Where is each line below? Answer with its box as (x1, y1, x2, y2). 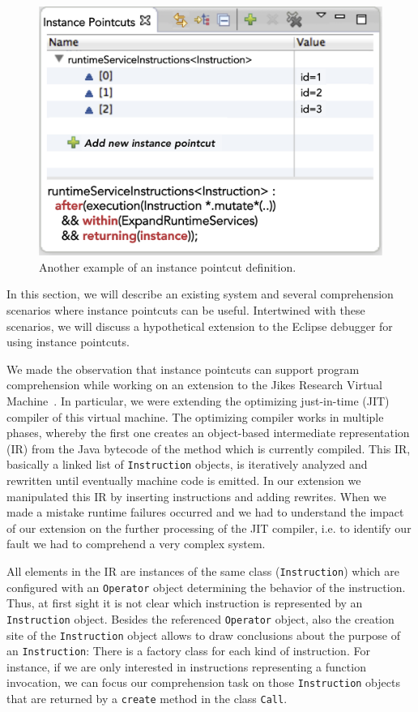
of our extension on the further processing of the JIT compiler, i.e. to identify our (6, 519, 412, 536)
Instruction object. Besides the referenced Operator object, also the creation (6, 610, 395, 627)
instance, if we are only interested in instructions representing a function (6, 658, 366, 675)
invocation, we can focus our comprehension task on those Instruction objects (6, 674, 400, 691)
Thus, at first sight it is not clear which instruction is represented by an (6, 594, 363, 611)
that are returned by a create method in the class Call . (6, 690, 288, 707)
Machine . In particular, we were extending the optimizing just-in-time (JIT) (6, 392, 390, 409)
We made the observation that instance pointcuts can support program (6, 360, 360, 377)
